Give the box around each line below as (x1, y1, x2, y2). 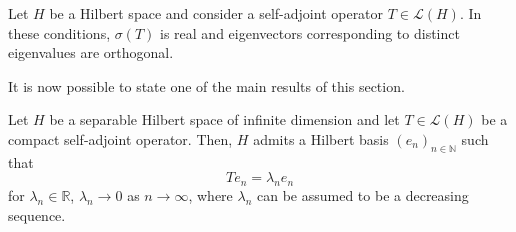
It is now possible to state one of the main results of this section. (8, 75, 405, 96)
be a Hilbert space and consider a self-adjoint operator (49, 3, 384, 23)
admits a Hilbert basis (253, 128, 389, 149)
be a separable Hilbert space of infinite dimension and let (49, 109, 400, 130)
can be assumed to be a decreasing (256, 185, 469, 206)
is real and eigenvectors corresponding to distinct (160, 22, 460, 43)
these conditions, (8, 22, 111, 43)
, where (188, 185, 233, 206)
